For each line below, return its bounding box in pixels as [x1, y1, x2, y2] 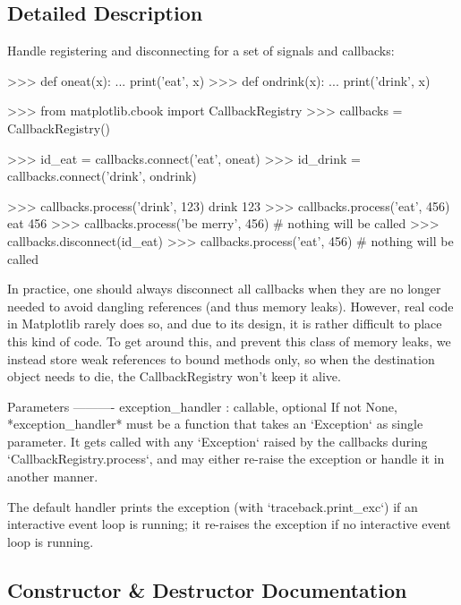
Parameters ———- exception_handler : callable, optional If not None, [7, 396, 397, 415]
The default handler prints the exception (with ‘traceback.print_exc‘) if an [7, 497, 418, 516]
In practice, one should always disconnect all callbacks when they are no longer [7, 279, 441, 298]
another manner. [7, 467, 98, 486]
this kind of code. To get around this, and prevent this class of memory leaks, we [7, 331, 451, 350]
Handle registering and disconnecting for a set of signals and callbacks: [7, 41, 395, 60]
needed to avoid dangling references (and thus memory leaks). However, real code [7, 296, 454, 315]
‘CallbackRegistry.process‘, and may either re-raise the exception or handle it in [7, 449, 445, 468]
